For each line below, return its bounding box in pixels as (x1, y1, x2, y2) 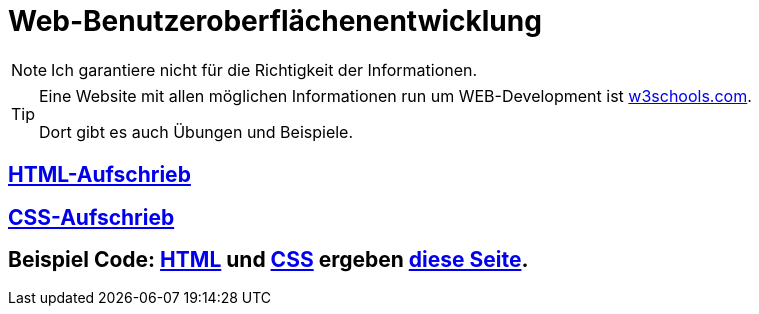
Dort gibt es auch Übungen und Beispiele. (39, 121, 354, 142)
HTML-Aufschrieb (8, 162, 191, 188)
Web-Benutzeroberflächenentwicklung (8, 4, 542, 38)
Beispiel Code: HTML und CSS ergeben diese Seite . (8, 247, 529, 273)
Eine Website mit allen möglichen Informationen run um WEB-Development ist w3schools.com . (39, 85, 752, 106)
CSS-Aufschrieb (8, 204, 175, 230)
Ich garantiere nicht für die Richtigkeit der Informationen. (51, 59, 478, 80)
